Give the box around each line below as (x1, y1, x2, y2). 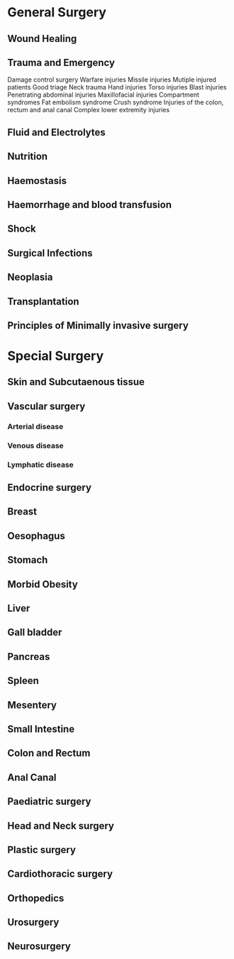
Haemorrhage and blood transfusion (7, 198, 172, 210)
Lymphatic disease (7, 460, 74, 470)
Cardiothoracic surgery (7, 868, 113, 880)
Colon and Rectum (7, 747, 91, 759)
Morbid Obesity (7, 578, 78, 590)
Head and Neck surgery (7, 820, 115, 832)
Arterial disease (7, 421, 64, 431)
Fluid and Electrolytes (7, 126, 106, 139)
